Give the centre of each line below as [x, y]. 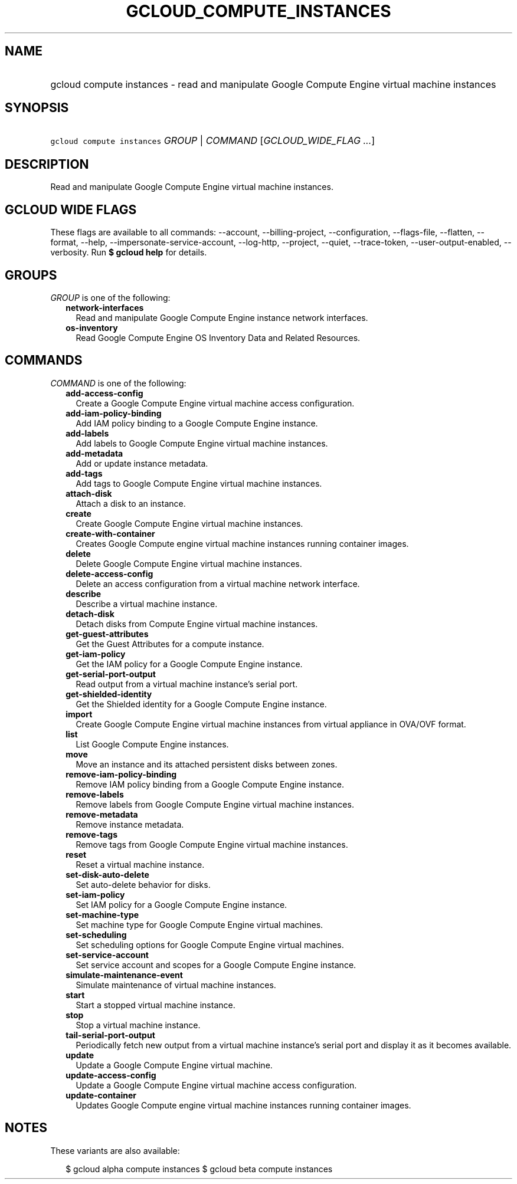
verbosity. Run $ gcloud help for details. [129, 252]
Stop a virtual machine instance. [138, 1025]
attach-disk [89, 493]
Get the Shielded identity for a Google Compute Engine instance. [201, 704]
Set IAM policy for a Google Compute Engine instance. [181, 904]
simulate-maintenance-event [124, 975]
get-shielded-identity [109, 694]
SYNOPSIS [37, 108]
